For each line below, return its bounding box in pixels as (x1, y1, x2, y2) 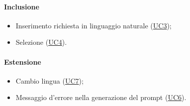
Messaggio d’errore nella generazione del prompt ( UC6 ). (15, 92, 187, 103)
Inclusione (4, 1, 39, 11)
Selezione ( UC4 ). (15, 37, 67, 47)
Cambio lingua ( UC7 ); (15, 75, 84, 86)
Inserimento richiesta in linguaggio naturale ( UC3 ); (15, 20, 172, 30)
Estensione (4, 56, 41, 67)
